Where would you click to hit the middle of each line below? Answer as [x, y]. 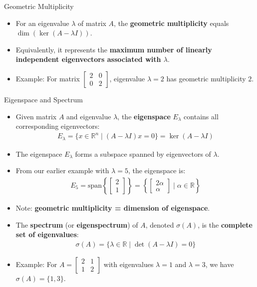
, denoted [160, 224]
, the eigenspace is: [157, 170]
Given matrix [36, 116]
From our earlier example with [62, 170]
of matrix [92, 23]
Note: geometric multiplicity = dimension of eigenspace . [113, 207]
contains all [201, 116]
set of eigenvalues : [47, 234]
